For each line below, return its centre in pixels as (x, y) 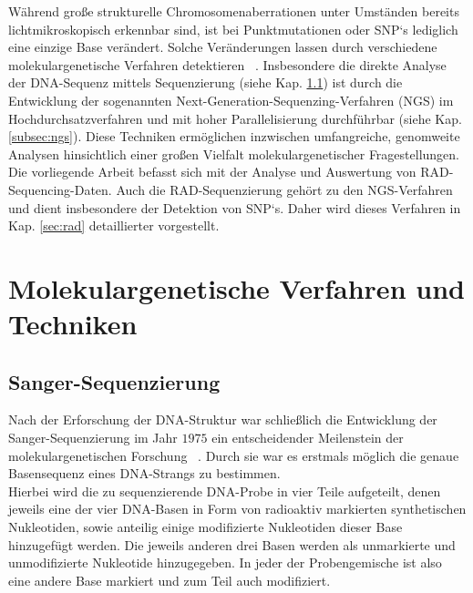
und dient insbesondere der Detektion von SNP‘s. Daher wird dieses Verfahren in (235, 207)
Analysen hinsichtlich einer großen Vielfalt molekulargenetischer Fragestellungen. (234, 153)
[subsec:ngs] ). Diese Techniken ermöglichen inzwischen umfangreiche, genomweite (234, 136)
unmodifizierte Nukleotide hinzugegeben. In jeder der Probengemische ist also (225, 562)
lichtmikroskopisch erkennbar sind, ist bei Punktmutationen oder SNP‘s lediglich (233, 29)
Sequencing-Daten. (60, 189)
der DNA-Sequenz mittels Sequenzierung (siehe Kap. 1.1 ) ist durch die (206, 82)
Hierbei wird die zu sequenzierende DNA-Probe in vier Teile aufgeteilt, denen (225, 491)
